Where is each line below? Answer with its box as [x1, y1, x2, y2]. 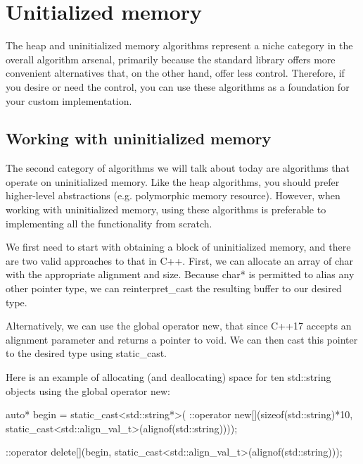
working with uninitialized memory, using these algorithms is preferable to [6, 202, 326, 217]
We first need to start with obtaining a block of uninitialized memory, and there [6, 239, 351, 254]
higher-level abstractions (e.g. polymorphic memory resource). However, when [6, 188, 340, 203]
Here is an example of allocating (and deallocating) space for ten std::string [6, 370, 331, 384]
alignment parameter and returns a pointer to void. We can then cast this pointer [6, 332, 358, 346]
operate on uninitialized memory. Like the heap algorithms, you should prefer [6, 174, 340, 189]
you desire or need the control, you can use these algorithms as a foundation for [6, 79, 350, 94]
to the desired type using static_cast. [6, 346, 167, 360]
